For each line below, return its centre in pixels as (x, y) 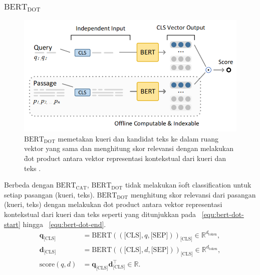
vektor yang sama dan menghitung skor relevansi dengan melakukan (129, 148)
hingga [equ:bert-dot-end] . (64, 224)
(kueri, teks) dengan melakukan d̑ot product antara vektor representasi (113, 204)
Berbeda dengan (29, 185)
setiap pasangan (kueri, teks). (49, 194)
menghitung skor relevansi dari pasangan (193, 194)
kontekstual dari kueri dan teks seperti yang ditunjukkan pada (100, 214)
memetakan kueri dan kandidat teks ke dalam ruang (138, 138)
